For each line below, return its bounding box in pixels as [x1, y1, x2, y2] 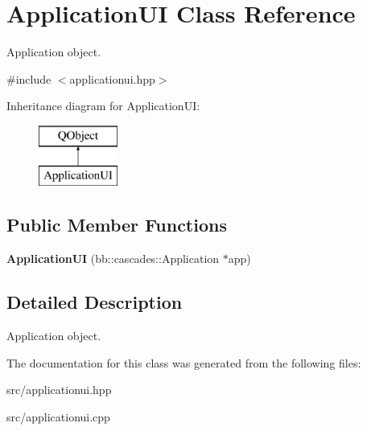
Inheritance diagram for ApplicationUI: [6, 97, 200, 114]
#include [6, 70, 52, 87]
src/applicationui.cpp [6, 408, 110, 425]
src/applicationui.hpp [6, 381, 112, 398]
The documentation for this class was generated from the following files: [6, 354, 361, 371]
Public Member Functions [6, 212, 227, 237]
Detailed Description [6, 289, 183, 314]
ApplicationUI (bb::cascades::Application [6, 250, 220, 267]
